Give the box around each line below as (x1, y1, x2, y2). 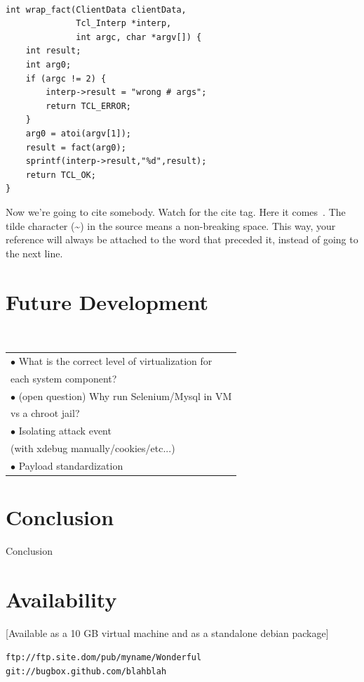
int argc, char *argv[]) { (76, 32, 202, 42)
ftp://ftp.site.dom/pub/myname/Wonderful (6, 652, 202, 663)
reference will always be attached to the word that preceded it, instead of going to (6, 232, 358, 247)
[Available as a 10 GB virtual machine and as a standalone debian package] (6, 625, 329, 640)
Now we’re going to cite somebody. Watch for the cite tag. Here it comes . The (6, 204, 346, 219)
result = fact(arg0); (25, 142, 126, 153)
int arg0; (25, 60, 72, 70)
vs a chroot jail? (11, 406, 80, 420)
